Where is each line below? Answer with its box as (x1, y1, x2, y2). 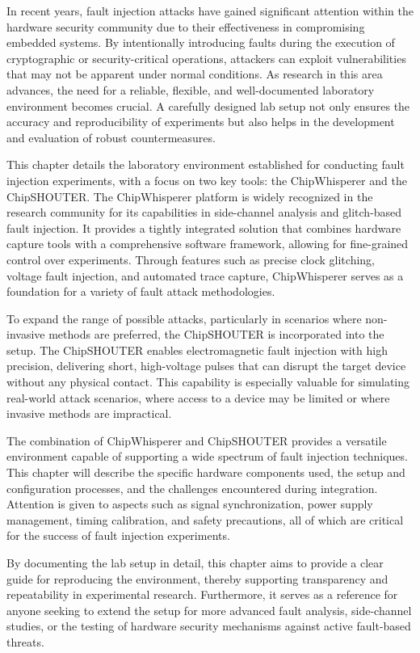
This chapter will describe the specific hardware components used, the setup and (6, 464, 405, 481)
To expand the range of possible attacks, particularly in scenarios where (6, 310, 362, 326)
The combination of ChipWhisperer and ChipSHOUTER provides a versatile (6, 432, 387, 449)
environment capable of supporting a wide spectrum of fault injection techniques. (6, 448, 408, 465)
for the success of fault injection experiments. (6, 527, 230, 544)
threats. (6, 633, 44, 650)
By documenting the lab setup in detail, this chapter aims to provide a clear (6, 554, 384, 571)
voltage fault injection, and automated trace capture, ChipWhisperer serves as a (6, 267, 404, 284)
